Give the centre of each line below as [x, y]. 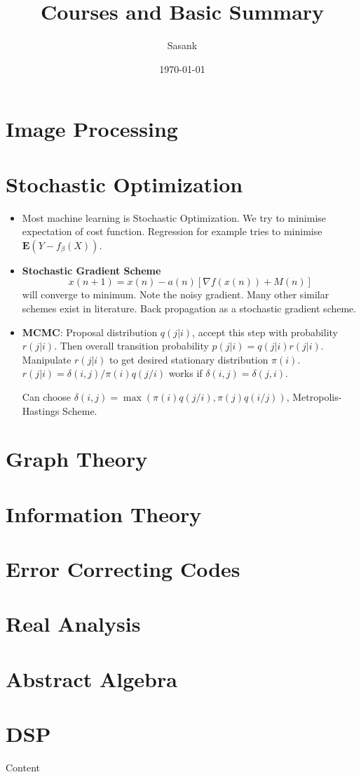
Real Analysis [73, 624]
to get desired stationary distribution [189, 359]
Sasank [182, 45]
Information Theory [104, 513]
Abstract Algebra [91, 678]
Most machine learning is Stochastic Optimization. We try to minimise [174, 217]
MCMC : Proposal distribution [90, 332]
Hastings [41, 410]
